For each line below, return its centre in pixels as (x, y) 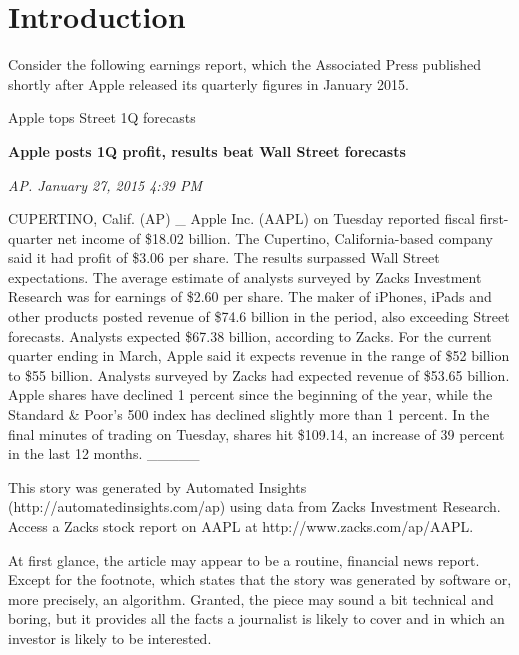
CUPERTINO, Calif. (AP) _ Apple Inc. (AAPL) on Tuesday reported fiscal (241, 218)
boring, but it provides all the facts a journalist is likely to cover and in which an (256, 618)
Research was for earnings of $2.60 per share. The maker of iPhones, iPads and (250, 296)
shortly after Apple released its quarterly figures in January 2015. (208, 83)
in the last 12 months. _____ (104, 453)
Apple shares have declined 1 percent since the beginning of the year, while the (250, 394)
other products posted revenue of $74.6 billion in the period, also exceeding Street (259, 316)
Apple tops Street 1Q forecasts (102, 117)
